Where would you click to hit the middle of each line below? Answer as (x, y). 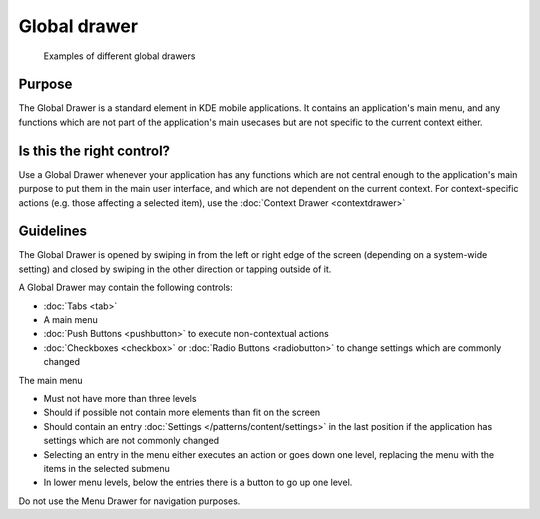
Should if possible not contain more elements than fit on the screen (182, 412)
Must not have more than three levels (120, 398)
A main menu (71, 319)
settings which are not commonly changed (131, 441)
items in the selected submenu (106, 468)
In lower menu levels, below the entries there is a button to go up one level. (198, 482)
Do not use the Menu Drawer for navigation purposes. (129, 501)
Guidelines (52, 231)
